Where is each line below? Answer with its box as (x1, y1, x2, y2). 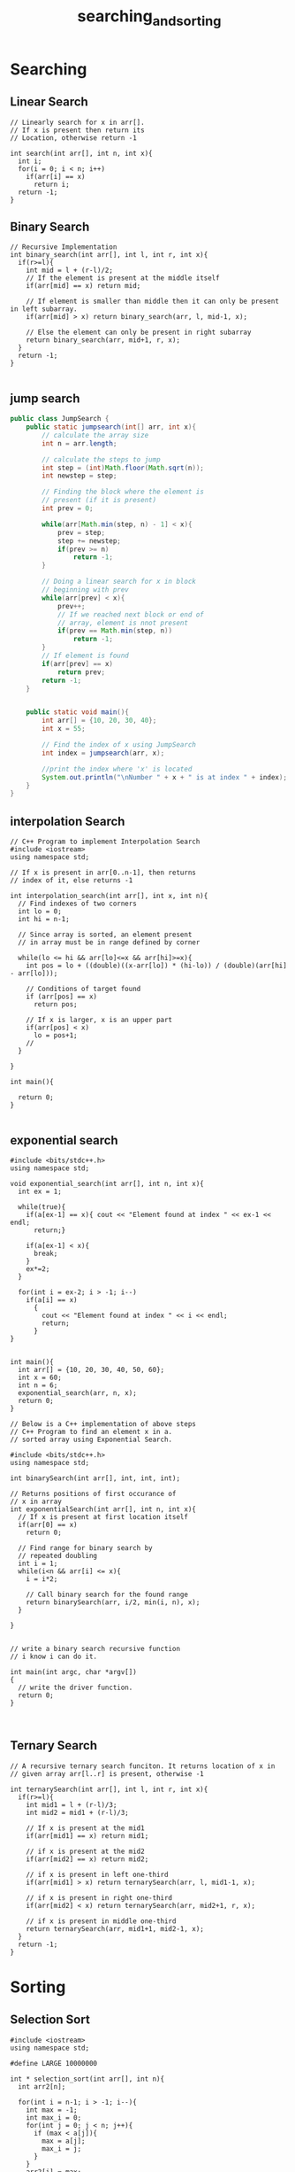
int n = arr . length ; (42, 438, 117, 448)
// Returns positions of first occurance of (10, 1489, 177, 1498)
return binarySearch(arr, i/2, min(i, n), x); (26, 1597, 200, 1607)
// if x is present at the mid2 (26, 1847, 145, 1856)
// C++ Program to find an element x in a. (10, 1427, 173, 1436)
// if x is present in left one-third (26, 1870, 169, 1879)
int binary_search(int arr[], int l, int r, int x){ (10, 251, 208, 260)
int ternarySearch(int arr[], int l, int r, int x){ (10, 1785, 208, 1794)
